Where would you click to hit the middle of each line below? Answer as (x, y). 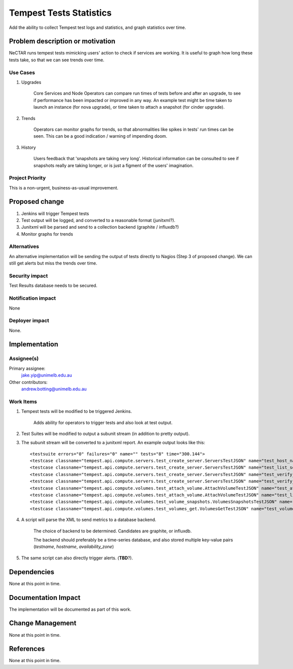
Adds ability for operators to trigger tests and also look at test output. (103, 422)
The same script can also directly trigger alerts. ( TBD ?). (77, 558)
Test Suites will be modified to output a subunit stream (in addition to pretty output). (105, 433)
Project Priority (27, 178)
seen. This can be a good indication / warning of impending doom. (100, 136)
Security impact (29, 276)
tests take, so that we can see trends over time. (57, 60)
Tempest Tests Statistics (60, 13)
